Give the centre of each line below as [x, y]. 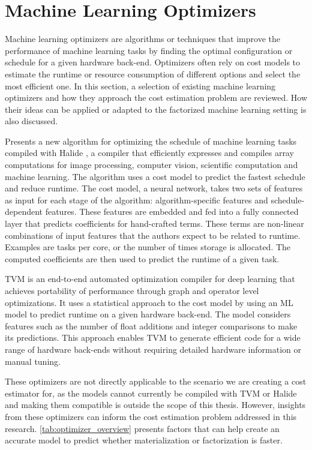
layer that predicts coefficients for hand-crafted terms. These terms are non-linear [154, 223]
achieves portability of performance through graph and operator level [132, 290]
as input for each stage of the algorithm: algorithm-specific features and [136, 199]
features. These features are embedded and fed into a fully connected [172, 211]
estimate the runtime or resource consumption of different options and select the [153, 73]
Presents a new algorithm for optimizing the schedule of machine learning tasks [151, 141]
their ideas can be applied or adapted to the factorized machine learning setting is [156, 109]
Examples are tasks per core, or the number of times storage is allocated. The [148, 247]
